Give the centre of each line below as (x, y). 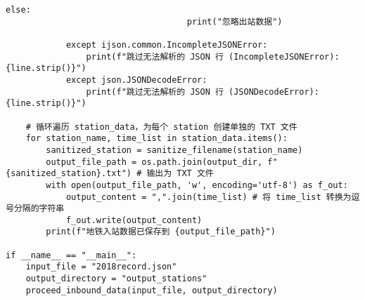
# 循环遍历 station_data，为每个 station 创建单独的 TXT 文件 (161, 127)
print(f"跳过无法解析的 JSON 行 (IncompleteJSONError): (213, 56)
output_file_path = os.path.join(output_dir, (154, 162)
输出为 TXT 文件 (180, 174)
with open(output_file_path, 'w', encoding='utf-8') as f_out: (197, 185)
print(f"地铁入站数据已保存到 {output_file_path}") (161, 232)
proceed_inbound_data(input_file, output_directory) (152, 290)
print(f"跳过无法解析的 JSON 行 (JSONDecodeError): (203, 92)
